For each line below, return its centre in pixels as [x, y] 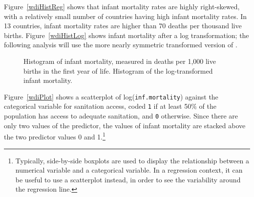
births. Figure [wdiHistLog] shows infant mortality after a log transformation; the [127, 35]
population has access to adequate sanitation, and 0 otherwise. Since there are [121, 116]
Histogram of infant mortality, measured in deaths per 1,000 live [120, 61]
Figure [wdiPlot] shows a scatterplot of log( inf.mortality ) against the [111, 96]
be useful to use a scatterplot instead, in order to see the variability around [128, 179]
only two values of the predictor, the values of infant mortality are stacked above [125, 125]
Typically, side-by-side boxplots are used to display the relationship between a [132, 160]
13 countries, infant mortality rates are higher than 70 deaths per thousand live [123, 26]
